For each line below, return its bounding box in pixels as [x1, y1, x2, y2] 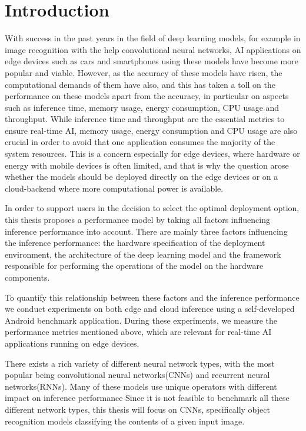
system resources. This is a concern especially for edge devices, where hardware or [5, 147, 300, 160]
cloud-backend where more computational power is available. [5, 182, 224, 194]
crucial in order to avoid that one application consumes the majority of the [5, 136, 275, 148]
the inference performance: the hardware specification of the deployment [5, 236, 265, 249]
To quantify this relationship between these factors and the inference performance [5, 291, 300, 303]
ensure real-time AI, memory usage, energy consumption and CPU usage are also [5, 124, 298, 136]
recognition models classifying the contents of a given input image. [5, 414, 245, 427]
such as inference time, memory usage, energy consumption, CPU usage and [5, 101, 280, 113]
